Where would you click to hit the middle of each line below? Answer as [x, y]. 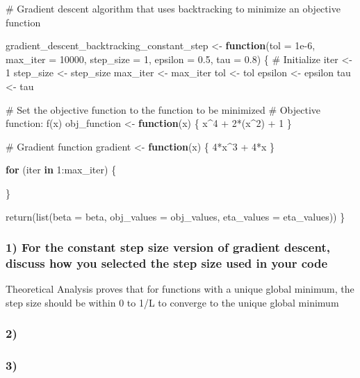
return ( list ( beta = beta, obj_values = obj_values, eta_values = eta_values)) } [175, 216]
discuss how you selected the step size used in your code [167, 263]
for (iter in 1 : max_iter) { [61, 170]
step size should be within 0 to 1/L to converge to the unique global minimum [172, 302]
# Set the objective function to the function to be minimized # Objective [163, 109]
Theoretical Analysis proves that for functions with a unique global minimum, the [180, 289]
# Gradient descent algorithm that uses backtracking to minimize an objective [173, 8]
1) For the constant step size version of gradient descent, [168, 247]
